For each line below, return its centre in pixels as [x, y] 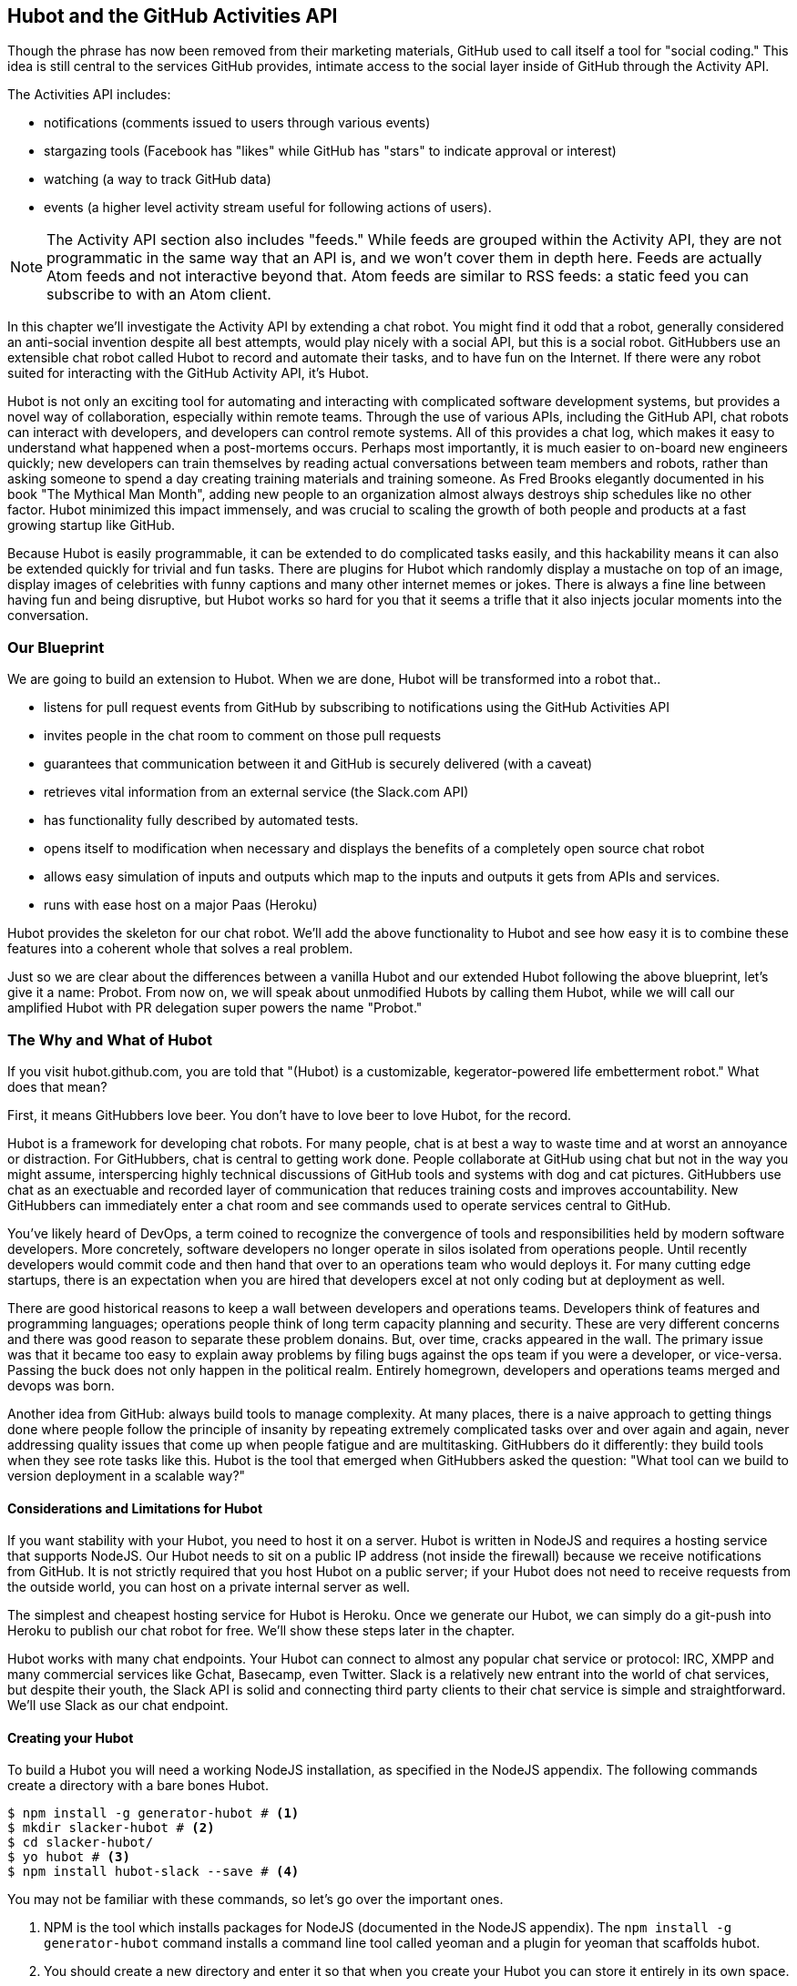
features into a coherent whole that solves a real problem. [180, 949]
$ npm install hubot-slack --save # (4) [153, 1872]
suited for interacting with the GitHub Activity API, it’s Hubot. [188, 373]
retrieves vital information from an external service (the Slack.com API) [256, 792]
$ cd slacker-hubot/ [81, 1843]
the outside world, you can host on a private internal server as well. [209, 1587]
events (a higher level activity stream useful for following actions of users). [268, 208]
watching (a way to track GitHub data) [158, 179]
